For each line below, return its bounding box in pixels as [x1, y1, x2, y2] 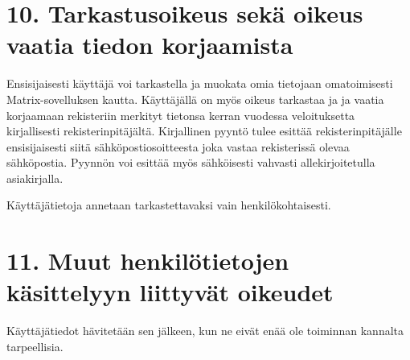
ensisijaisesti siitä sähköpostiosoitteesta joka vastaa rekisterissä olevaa [6, 138, 350, 155]
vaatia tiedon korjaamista [6, 28, 293, 61]
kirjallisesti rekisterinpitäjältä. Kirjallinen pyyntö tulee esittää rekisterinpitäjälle [6, 122, 402, 139]
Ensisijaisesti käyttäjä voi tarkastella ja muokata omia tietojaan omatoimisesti [6, 75, 393, 92]
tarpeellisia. [6, 337, 64, 354]
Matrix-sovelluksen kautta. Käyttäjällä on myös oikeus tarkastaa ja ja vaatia [6, 90, 384, 107]
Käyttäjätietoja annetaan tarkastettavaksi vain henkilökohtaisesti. [6, 197, 331, 213]
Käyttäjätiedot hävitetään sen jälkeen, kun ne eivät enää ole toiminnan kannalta [6, 322, 404, 339]
